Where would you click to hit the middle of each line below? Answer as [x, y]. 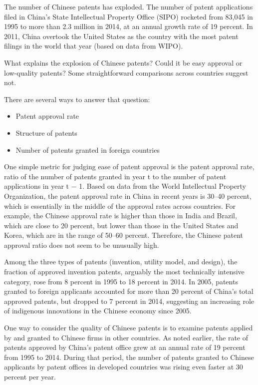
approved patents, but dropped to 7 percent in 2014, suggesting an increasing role [129, 301]
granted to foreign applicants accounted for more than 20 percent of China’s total [129, 291]
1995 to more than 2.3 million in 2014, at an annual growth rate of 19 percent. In [129, 26]
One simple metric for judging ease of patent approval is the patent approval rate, [129, 166]
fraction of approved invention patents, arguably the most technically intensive [124, 272]
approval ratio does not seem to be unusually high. [82, 245]
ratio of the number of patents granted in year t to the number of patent [115, 176]
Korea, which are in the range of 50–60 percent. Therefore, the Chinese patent [124, 235]
